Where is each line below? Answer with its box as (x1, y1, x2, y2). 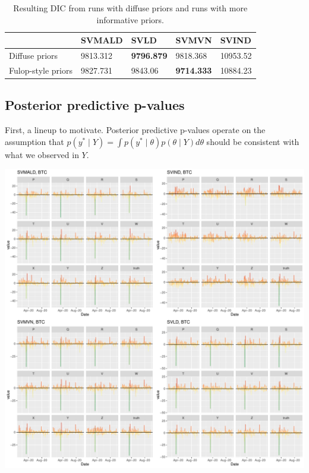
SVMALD (81, 34, 123, 46)
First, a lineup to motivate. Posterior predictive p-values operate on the (5, 124, 266, 136)
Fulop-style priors (9, 64, 73, 76)
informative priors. (96, 13, 164, 26)
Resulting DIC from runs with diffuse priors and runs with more (13, 2, 248, 14)
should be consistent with (206, 135, 299, 147)
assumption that (5, 135, 64, 147)
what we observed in (5, 148, 79, 160)
